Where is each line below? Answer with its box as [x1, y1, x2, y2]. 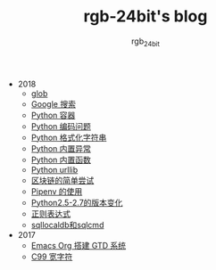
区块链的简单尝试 [30, 175, 95, 185]
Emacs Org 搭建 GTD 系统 [30, 240, 127, 250]
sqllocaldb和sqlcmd [30, 219, 104, 230]
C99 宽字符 [30, 251, 73, 262]
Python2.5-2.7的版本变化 [30, 197, 123, 208]
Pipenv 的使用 [30, 185, 83, 197]
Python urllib [30, 164, 79, 175]
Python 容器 [30, 110, 76, 120]
